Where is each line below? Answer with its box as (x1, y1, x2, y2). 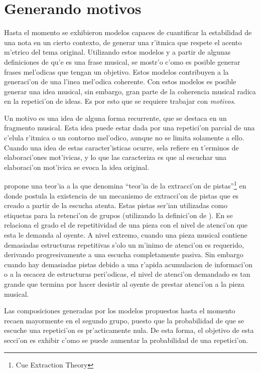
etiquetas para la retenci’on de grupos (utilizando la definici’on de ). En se (4, 210, 233, 220)
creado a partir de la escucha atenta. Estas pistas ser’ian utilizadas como (4, 200, 227, 211)
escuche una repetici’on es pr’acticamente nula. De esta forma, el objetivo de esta (4, 325, 254, 335)
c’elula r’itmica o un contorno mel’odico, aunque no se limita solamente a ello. (4, 132, 244, 143)
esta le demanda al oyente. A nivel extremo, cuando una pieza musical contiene (4, 230, 247, 240)
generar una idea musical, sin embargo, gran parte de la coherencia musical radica (4, 86, 256, 96)
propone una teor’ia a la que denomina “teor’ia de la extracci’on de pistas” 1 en (4, 179, 246, 191)
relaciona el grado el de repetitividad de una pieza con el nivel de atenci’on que (4, 220, 248, 230)
